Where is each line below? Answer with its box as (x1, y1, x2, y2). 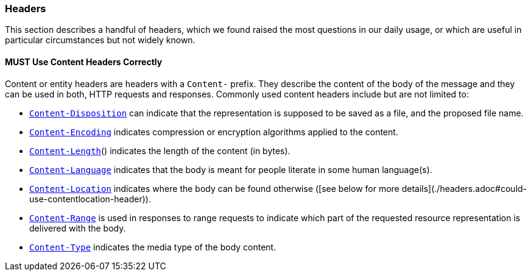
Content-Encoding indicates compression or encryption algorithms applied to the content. (29, 126, 398, 137)
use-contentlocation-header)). (29, 193, 151, 204)
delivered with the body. (29, 222, 126, 233)
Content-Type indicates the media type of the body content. (29, 241, 276, 252)
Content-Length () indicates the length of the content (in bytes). (29, 145, 290, 156)
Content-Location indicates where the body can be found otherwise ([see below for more (29, 183, 399, 194)
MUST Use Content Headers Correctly (5, 56, 163, 67)
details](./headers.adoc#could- (401, 183, 527, 194)
